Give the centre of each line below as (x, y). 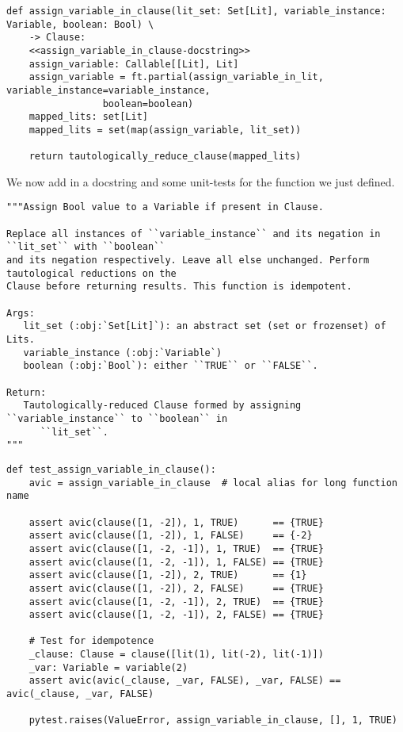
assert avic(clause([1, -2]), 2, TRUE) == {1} (168, 575)
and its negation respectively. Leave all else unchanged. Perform (188, 261)
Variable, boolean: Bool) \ (80, 24)
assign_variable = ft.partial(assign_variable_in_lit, (176, 77)
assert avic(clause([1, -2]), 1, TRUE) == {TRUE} (176, 522)
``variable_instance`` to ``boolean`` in (117, 418)
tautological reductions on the (91, 273)
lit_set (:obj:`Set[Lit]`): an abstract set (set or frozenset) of (205, 326)
